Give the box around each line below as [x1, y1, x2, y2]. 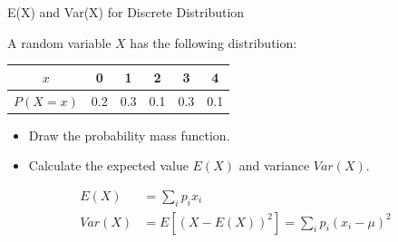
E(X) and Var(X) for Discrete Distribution [7, 3, 245, 21]
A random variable [7, 33, 112, 52]
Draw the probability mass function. [28, 125, 230, 144]
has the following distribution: [130, 33, 297, 52]
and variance [238, 156, 310, 175]
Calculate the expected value [28, 156, 189, 175]
